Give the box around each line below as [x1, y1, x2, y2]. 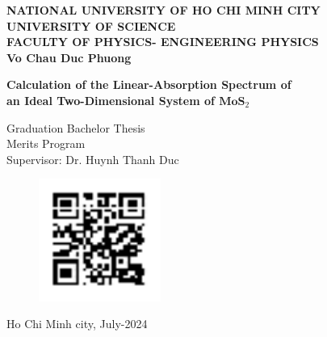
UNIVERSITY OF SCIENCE [6, 17, 176, 34]
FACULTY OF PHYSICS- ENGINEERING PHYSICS [6, 33, 319, 50]
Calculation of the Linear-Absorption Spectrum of [6, 76, 291, 93]
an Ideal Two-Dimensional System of [6, 91, 215, 108]
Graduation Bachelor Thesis [6, 119, 145, 136]
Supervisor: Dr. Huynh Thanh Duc [6, 150, 179, 167]
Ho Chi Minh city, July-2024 [6, 315, 148, 332]
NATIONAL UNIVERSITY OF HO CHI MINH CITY [6, 2, 321, 18]
